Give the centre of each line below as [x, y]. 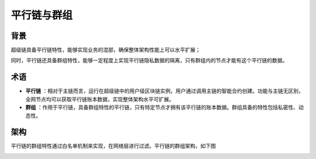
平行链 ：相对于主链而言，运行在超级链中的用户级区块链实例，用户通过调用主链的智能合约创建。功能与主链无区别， [164, 91]
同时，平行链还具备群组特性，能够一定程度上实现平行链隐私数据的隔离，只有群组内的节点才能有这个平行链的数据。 [149, 61]
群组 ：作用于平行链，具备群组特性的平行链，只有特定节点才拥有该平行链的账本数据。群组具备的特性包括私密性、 [162, 107]
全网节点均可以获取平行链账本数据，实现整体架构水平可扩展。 [100, 99]
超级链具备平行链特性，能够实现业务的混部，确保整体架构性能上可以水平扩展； [106, 50]
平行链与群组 [42, 15]
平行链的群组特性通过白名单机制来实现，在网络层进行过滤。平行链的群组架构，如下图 [113, 146]
